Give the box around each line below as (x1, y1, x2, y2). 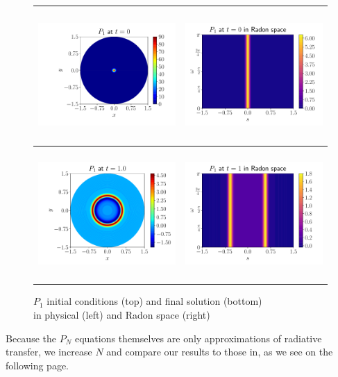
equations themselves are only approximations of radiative (74, 330, 322, 345)
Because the (6, 330, 56, 345)
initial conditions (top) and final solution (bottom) (47, 294, 262, 308)
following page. (6, 358, 69, 372)
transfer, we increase (6, 344, 92, 359)
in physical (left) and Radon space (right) (33, 307, 210, 321)
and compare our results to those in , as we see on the (106, 344, 333, 359)
